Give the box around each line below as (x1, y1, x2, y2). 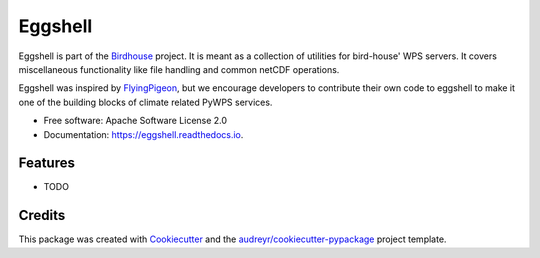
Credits (18, 207, 66, 224)
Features (18, 155, 75, 172)
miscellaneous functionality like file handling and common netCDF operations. (18, 63, 340, 75)
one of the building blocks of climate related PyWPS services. (18, 96, 273, 108)
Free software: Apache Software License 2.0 (43, 115, 228, 127)
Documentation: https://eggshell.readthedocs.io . (43, 128, 244, 140)
